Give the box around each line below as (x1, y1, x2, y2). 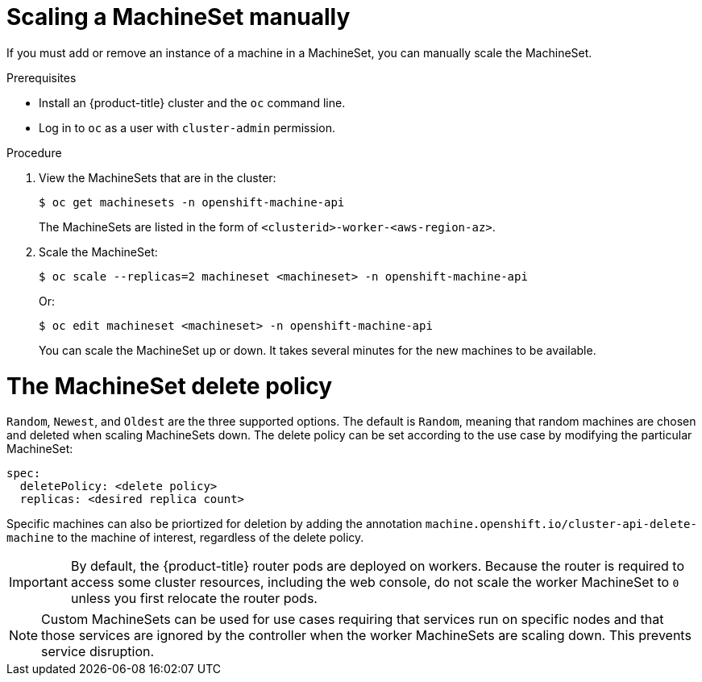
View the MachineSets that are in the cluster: (39, 170, 276, 185)
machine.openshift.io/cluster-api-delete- (425, 518, 697, 531)
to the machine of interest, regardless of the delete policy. (56, 530, 364, 545)
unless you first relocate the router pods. (70, 590, 318, 607)
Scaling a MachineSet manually (6, 3, 351, 31)
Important (9, 574, 68, 591)
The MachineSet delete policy (6, 372, 332, 400)
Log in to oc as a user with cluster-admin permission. (39, 120, 335, 135)
